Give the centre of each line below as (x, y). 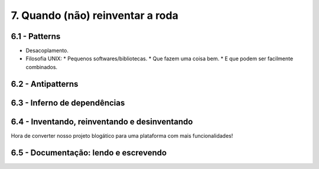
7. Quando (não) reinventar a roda (95, 15)
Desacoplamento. (47, 51)
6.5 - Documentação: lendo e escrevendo (89, 153)
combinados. (42, 67)
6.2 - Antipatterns (45, 84)
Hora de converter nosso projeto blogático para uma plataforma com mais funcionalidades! (122, 135)
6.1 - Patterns (36, 36)
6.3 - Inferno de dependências (68, 103)
